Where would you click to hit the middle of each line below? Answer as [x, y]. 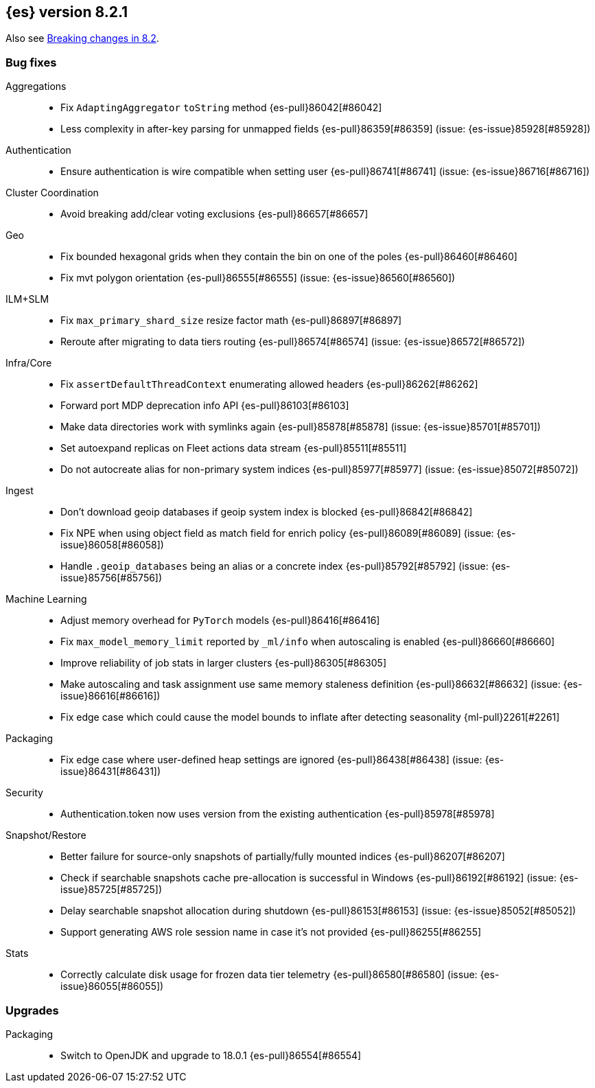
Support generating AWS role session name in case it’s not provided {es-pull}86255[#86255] [271, 932]
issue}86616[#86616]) [110, 696]
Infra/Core [29, 363]
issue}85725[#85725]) [112, 890]
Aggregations [36, 86]
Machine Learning [46, 599]
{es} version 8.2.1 [67, 12]
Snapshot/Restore [46, 835]
